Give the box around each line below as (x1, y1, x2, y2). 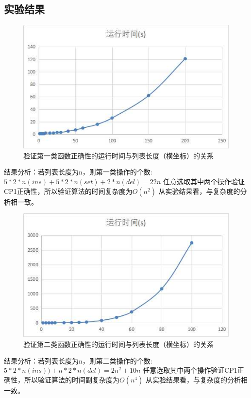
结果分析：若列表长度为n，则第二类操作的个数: (4, 355, 152, 365)
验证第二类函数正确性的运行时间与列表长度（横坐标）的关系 (23, 339, 214, 349)
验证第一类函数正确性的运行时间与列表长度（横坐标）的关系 (23, 150, 214, 160)
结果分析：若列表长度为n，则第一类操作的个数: (4, 167, 152, 177)
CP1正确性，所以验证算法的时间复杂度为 (4, 186, 133, 196)
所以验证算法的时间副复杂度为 (24, 374, 119, 384)
